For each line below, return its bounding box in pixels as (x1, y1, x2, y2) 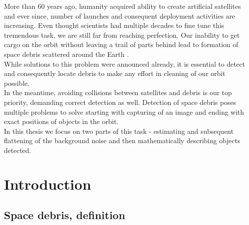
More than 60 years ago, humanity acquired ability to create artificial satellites (4, 1, 241, 11)
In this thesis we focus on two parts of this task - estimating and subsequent (4, 125, 234, 136)
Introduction (4, 174, 91, 194)
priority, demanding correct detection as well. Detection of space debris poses (4, 97, 236, 107)
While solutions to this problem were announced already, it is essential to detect (4, 58, 245, 69)
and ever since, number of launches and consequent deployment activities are (4, 10, 235, 21)
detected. (4, 145, 31, 155)
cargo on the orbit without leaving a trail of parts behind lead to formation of (4, 39, 239, 50)
